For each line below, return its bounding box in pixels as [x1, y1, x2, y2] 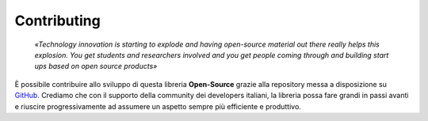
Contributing [14, 12, 101, 29]
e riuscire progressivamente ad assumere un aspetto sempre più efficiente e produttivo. [14, 101, 301, 111]
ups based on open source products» [34, 62, 158, 71]
